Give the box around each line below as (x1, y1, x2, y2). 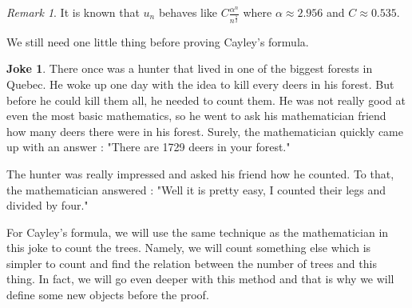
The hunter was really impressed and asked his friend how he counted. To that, (6, 165, 394, 182)
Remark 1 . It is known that (6, 4, 140, 20)
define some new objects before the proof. (6, 286, 209, 303)
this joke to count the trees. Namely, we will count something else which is (6, 239, 371, 256)
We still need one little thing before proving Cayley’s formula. (6, 33, 309, 50)
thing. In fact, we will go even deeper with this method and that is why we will (6, 270, 394, 287)
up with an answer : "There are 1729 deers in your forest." (6, 138, 291, 155)
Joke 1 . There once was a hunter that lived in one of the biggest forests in (6, 60, 373, 77)
